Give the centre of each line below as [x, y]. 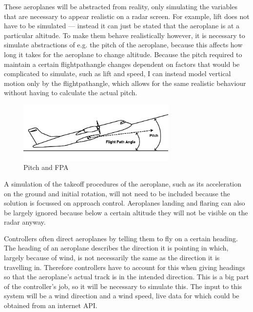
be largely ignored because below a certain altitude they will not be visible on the [126, 212]
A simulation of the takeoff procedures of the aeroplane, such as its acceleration [123, 183]
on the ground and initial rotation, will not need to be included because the [117, 193]
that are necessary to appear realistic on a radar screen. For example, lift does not [127, 16]
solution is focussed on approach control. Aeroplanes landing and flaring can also [125, 203]
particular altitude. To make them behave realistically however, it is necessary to [125, 35]
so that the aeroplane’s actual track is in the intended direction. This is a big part [126, 277]
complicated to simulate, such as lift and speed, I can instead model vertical [117, 73]
